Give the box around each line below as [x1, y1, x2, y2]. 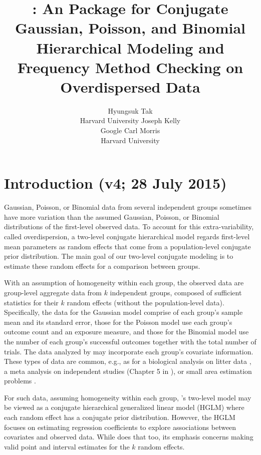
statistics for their [4, 297, 59, 307]
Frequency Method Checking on [17, 57, 243, 77]
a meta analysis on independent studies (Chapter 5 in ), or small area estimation [4, 365, 252, 376]
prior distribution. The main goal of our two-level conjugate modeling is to [4, 251, 233, 261]
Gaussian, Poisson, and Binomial [15, 18, 245, 38]
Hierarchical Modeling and [36, 37, 224, 58]
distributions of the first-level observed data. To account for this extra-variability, [4, 221, 254, 232]
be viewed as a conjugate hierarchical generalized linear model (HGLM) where [4, 402, 244, 412]
